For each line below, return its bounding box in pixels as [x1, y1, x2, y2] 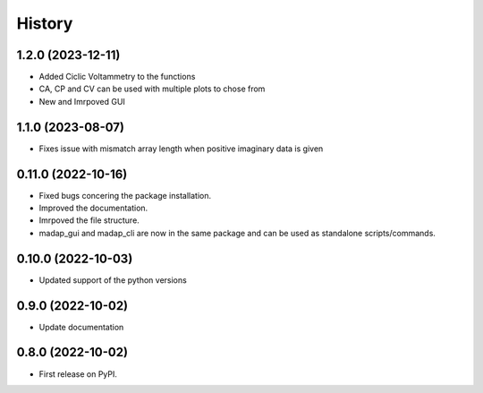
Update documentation [38, 321, 124, 332]
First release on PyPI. [38, 368, 118, 380]
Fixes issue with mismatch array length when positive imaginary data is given [38, 143, 324, 154]
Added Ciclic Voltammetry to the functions [38, 72, 196, 82]
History [16, 13, 73, 33]
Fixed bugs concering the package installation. [38, 190, 212, 201]
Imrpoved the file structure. [38, 215, 140, 226]
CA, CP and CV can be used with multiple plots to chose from [38, 83, 266, 94]
